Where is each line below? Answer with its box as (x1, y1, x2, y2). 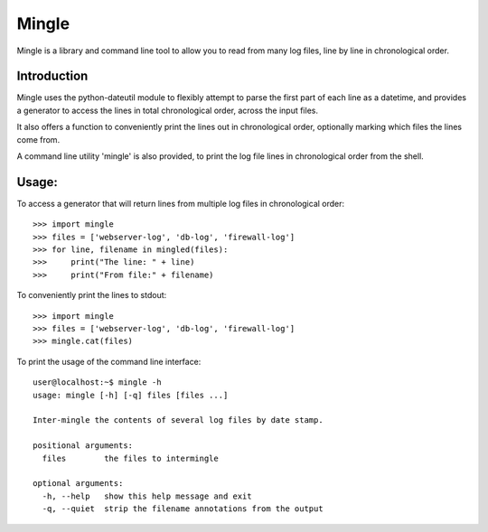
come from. (16, 134, 61, 145)
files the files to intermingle (42, 453, 219, 463)
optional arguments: (33, 479, 124, 489)
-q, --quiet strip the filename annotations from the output (42, 504, 324, 514)
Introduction (16, 69, 89, 84)
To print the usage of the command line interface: (16, 356, 202, 367)
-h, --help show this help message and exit (42, 490, 252, 501)
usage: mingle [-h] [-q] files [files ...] (33, 389, 229, 400)
